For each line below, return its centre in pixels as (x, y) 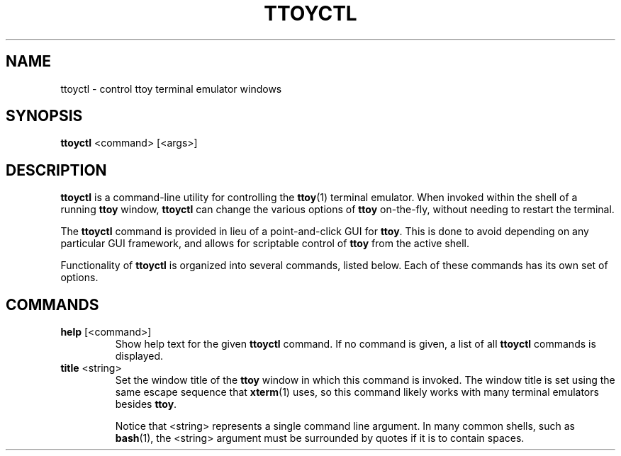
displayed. (139, 356)
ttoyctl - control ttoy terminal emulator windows (171, 89)
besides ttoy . (146, 404)
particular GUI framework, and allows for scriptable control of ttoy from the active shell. (265, 244)
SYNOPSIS (44, 116)
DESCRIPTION (56, 170)
